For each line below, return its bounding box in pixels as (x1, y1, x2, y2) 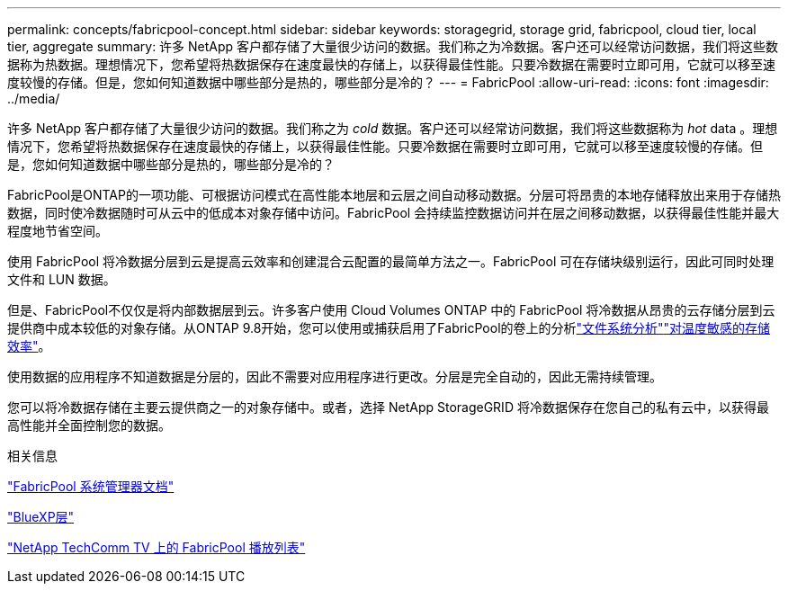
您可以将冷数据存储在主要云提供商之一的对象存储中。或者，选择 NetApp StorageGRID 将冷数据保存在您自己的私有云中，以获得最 (7, 399, 769, 415)
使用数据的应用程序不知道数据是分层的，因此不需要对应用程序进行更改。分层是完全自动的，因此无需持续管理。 (7, 369, 662, 384)
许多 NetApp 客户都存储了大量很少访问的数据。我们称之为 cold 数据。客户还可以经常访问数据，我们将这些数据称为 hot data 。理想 (7, 121, 778, 136)
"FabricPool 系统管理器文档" (7, 479, 175, 494)
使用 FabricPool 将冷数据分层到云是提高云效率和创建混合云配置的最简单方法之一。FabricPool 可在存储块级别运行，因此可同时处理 (7, 254, 775, 269)
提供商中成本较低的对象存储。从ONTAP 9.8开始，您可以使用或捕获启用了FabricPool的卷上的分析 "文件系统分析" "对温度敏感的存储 (7, 320, 771, 336)
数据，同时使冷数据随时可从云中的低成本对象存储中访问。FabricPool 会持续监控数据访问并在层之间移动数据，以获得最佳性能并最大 (7, 205, 780, 220)
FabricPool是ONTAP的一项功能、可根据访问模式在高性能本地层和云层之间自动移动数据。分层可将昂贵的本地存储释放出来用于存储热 (7, 187, 781, 202)
